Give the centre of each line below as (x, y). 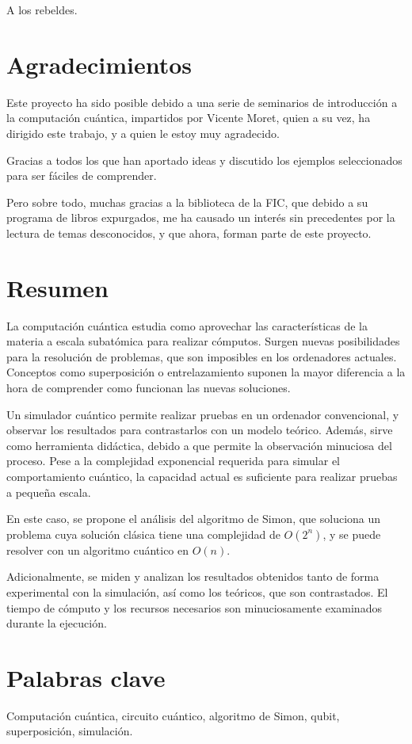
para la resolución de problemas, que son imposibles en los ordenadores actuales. (202, 356)
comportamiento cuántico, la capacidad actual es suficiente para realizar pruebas (202, 476)
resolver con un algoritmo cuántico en (98, 549)
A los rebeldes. (42, 10)
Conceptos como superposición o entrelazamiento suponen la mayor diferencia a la (206, 372)
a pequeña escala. (49, 492)
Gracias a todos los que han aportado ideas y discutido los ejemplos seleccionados (204, 160)
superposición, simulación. (70, 731)
